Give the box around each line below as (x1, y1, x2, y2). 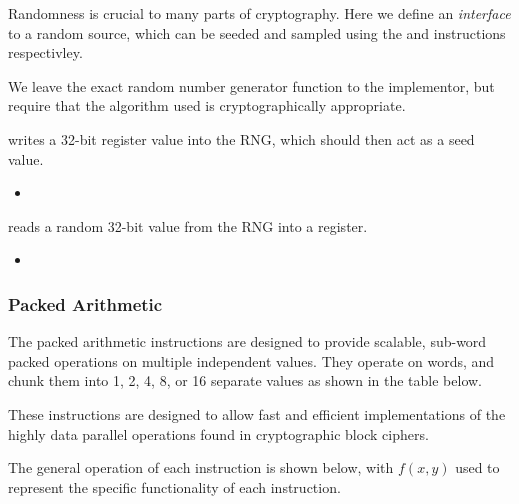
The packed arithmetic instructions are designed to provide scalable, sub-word (8, 331, 487, 352)
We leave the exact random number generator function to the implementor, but (8, 75, 495, 96)
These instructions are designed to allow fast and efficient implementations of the (8, 403, 506, 424)
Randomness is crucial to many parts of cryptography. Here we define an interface (8, 3, 511, 23)
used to (455, 457, 500, 478)
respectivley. (8, 42, 83, 63)
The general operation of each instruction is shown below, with (8, 457, 394, 478)
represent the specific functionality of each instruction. (8, 476, 341, 497)
